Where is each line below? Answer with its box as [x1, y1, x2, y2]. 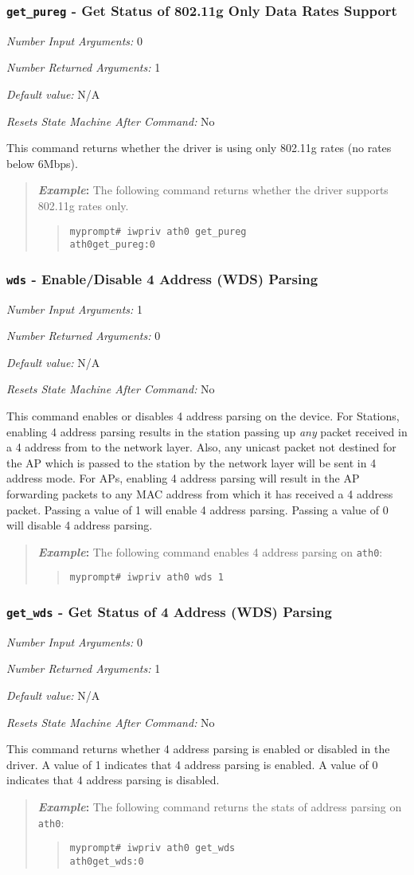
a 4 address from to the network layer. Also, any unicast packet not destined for [6, 439, 396, 455]
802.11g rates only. [37, 197, 129, 213]
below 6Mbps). [6, 154, 78, 171]
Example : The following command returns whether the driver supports [37, 182, 389, 198]
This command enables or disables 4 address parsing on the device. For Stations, [6, 408, 400, 424]
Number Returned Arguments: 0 [6, 327, 161, 344]
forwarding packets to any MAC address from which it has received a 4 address [6, 485, 393, 502]
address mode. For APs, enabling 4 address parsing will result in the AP [6, 470, 360, 486]
